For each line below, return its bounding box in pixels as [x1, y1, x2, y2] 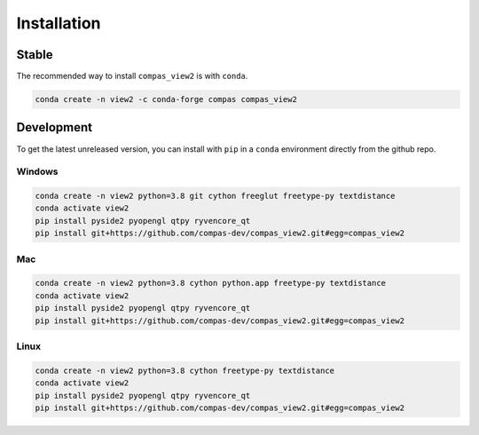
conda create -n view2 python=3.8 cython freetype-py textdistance [35, 365, 335, 376]
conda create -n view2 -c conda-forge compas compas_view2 [35, 94, 297, 105]
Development [16, 120, 93, 135]
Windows [16, 165, 59, 178]
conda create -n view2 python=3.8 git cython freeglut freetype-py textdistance [35, 191, 396, 202]
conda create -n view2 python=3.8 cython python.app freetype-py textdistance [35, 278, 386, 289]
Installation [16, 13, 101, 33]
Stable [16, 47, 53, 62]
